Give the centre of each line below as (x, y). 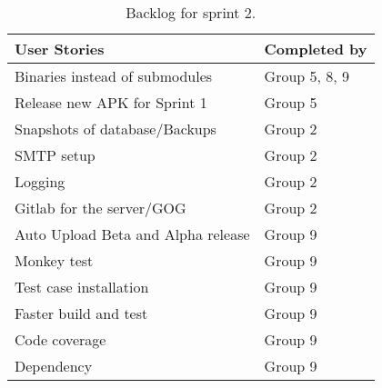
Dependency (54, 366)
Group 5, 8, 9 (307, 76)
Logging (40, 181)
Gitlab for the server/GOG (101, 208)
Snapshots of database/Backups (116, 129)
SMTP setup (55, 155)
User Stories (60, 49)
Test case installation (82, 287)
